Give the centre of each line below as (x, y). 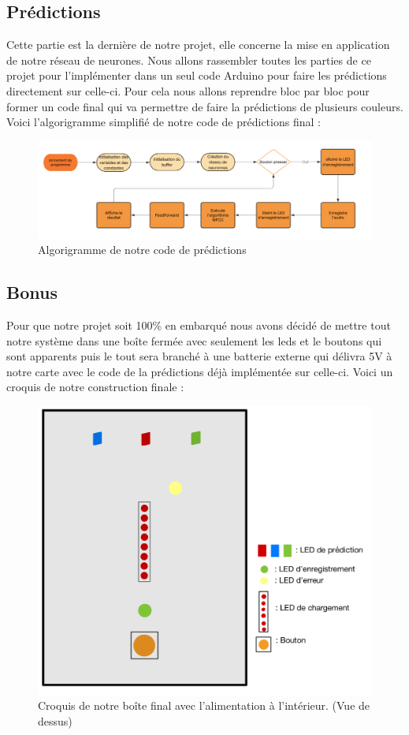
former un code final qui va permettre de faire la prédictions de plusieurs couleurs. (205, 106)
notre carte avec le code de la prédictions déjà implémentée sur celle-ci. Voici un (200, 371)
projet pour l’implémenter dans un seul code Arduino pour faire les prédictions (197, 75)
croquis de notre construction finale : (95, 387)
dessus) (55, 720)
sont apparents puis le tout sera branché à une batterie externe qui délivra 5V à (199, 356)
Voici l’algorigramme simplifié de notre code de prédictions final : (164, 122)
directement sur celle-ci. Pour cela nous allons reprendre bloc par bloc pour (188, 90)
